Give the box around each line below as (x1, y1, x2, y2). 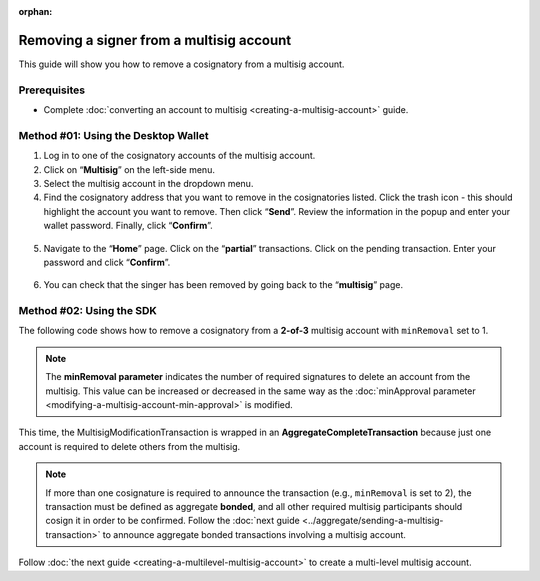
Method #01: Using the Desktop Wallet (18, 128, 209, 142)
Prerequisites (18, 83, 85, 97)
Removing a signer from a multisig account (18, 31, 292, 49)
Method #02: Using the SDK (18, 304, 157, 318)
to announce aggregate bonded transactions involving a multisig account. (102, 528, 407, 540)
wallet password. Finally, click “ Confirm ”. (43, 220, 214, 232)
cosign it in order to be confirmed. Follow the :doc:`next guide (45, 515, 300, 527)
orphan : (18, 6, 53, 17)
